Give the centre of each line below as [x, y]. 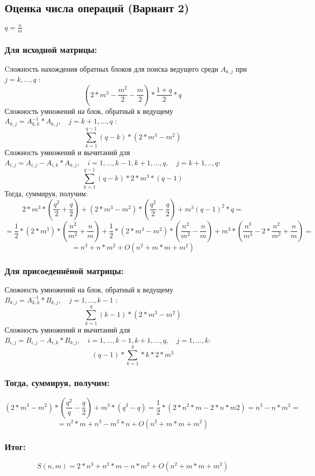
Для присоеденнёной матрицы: [64, 270]
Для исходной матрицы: [51, 50]
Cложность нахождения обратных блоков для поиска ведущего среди [111, 68]
